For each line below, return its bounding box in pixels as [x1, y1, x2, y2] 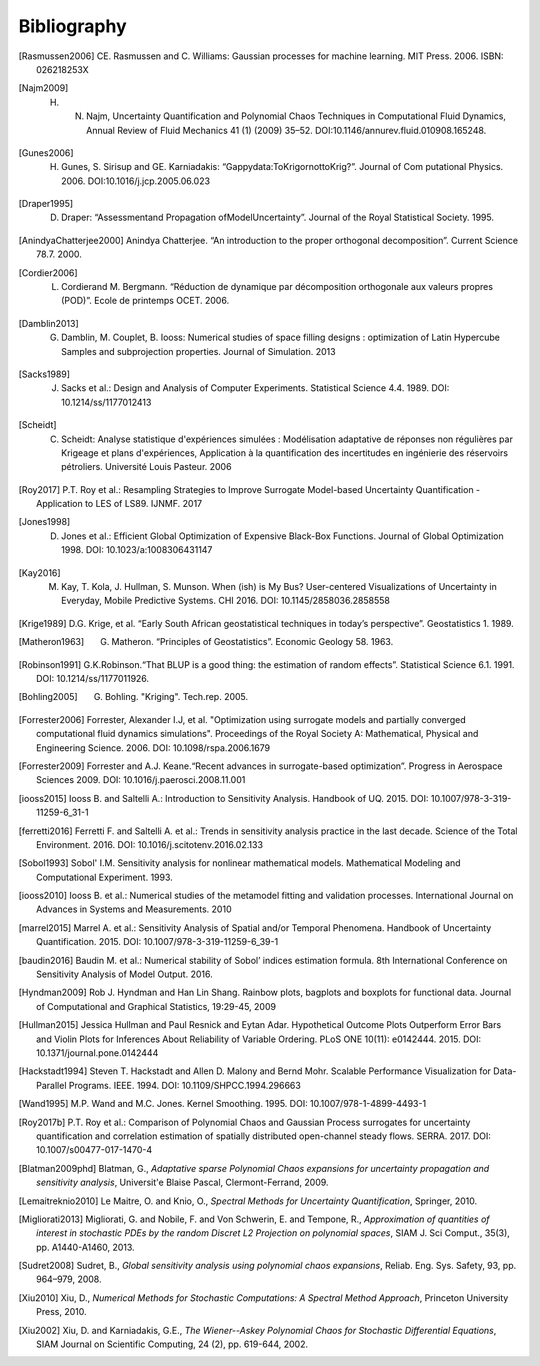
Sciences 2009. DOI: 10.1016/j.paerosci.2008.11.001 [36, 774, 246, 786]
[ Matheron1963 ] [18, 636, 85, 648]
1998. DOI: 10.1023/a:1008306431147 [61, 544, 213, 556]
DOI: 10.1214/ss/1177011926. [36, 673, 150, 684]
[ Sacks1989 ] [18, 368, 70, 380]
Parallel [36, 1079, 67, 1091]
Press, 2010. [36, 1306, 87, 1318]
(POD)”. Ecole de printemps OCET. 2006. [61, 295, 230, 307]
